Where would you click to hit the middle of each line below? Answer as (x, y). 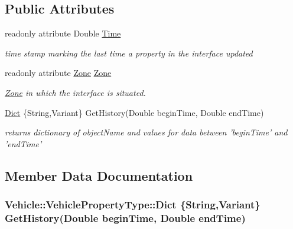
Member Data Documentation (99, 175)
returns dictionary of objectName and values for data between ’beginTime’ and (146, 132)
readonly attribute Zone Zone (58, 73)
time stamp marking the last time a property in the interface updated (129, 53)
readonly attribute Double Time (63, 33)
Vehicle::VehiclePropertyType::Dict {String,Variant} (133, 205)
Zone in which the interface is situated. (75, 92)
